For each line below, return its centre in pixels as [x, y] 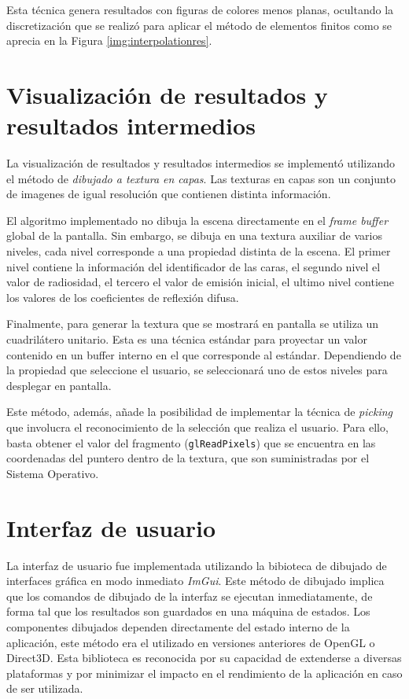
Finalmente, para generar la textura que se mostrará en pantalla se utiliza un [193, 324]
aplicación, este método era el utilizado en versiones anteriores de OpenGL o [191, 642]
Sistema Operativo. [53, 473]
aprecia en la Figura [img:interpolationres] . [109, 40]
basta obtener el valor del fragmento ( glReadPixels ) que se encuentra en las [191, 442]
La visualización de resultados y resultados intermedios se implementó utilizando [201, 163]
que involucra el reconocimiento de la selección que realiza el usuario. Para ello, [197, 427]
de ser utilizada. [45, 688]
